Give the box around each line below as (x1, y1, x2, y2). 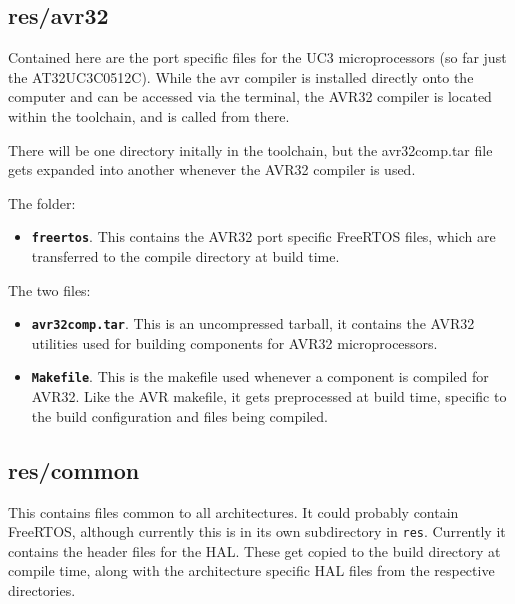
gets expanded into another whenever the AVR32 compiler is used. (8, 159, 416, 180)
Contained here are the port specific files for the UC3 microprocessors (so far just (8, 47, 507, 68)
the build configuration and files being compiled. (31, 405, 328, 426)
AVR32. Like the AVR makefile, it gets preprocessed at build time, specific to (31, 386, 507, 407)
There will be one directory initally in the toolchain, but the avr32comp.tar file (8, 139, 493, 160)
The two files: (8, 279, 91, 300)
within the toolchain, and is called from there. (8, 105, 290, 126)
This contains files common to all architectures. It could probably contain (8, 501, 459, 522)
